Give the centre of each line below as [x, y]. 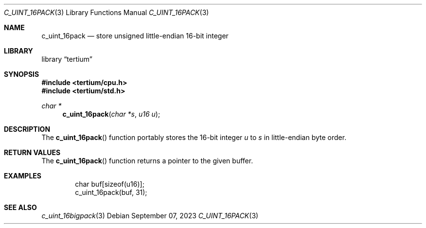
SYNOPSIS [22, 74]
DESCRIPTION [27, 129]
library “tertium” [67, 59]
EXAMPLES [23, 176]
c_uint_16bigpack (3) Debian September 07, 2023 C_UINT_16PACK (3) [150, 216]
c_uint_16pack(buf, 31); [111, 192]
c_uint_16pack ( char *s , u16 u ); [111, 114]
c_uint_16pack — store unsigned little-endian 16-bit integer [135, 36]
